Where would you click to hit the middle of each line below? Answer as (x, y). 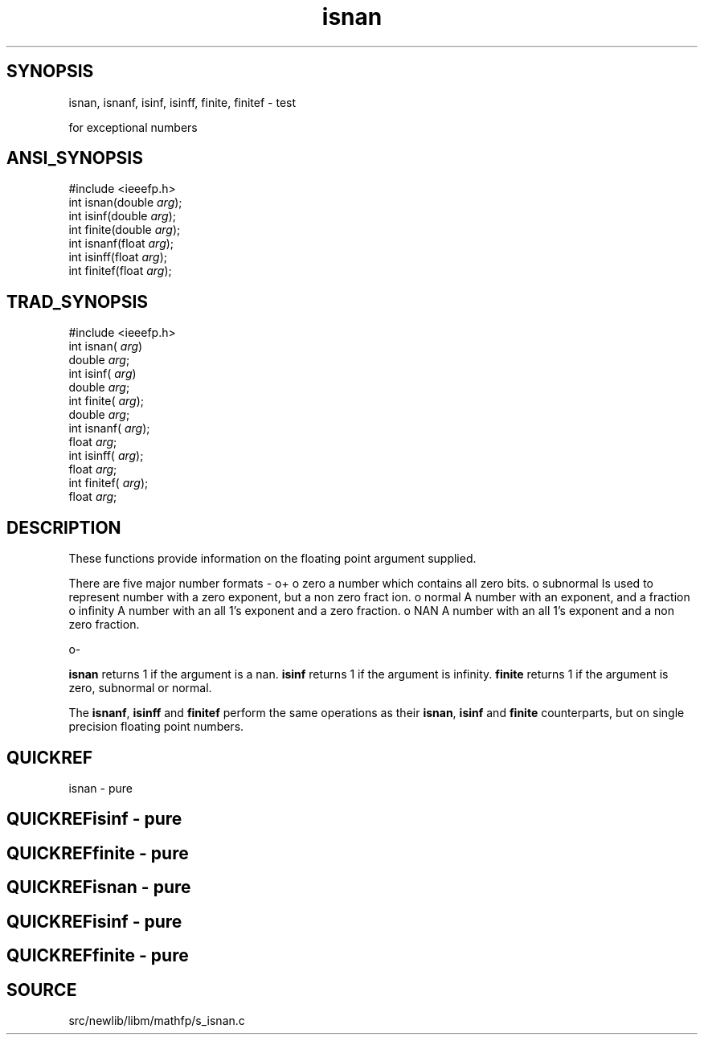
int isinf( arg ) (102, 374)
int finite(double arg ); (125, 230)
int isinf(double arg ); (123, 216)
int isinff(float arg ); (118, 257)
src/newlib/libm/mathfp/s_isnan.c (157, 1020)
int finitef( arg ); (108, 483)
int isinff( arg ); (106, 456)
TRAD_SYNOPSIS (78, 301)
